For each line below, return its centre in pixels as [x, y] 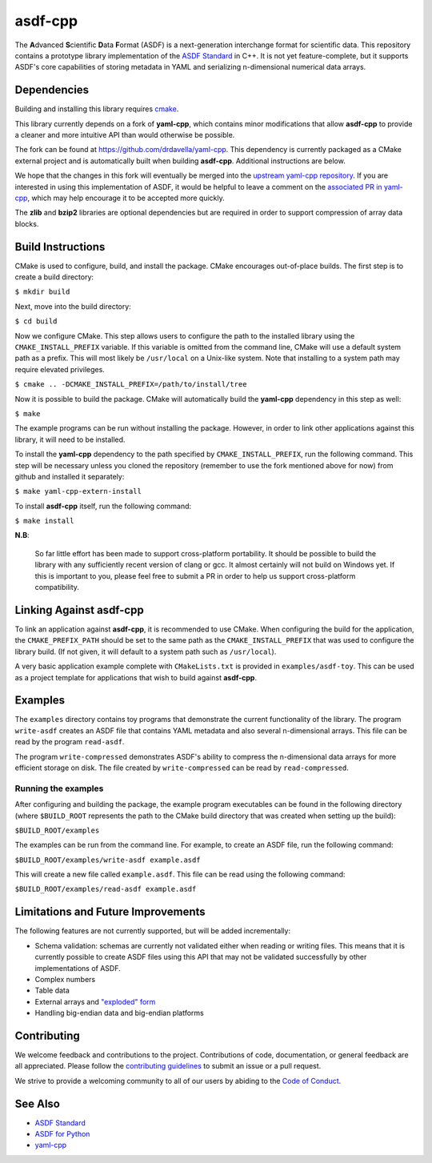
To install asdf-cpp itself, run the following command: [103, 506]
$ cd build [36, 321]
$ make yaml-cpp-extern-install [78, 491]
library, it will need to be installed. [70, 439]
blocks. [27, 223]
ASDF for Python [62, 1134]
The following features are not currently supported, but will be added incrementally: [153, 931]
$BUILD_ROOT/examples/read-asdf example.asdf [106, 889]
